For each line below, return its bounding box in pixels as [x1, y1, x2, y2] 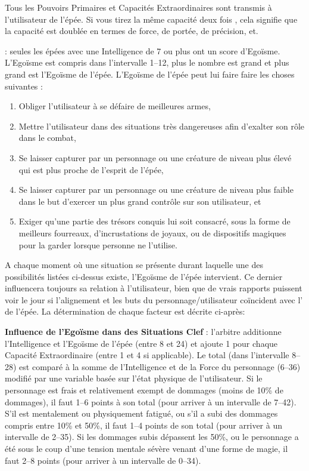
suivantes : [5, 79, 43, 92]
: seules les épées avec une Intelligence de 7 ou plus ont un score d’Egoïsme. [5, 44, 280, 57]
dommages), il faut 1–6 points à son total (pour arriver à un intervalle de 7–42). [5, 395, 296, 408]
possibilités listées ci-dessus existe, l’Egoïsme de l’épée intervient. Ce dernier [5, 270, 283, 282]
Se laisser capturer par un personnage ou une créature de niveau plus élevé [18, 151, 292, 164]
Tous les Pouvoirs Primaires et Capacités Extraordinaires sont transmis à [5, 1, 272, 13]
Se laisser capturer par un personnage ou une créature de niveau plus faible [18, 183, 294, 196]
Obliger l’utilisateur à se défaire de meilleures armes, [18, 100, 211, 112]
